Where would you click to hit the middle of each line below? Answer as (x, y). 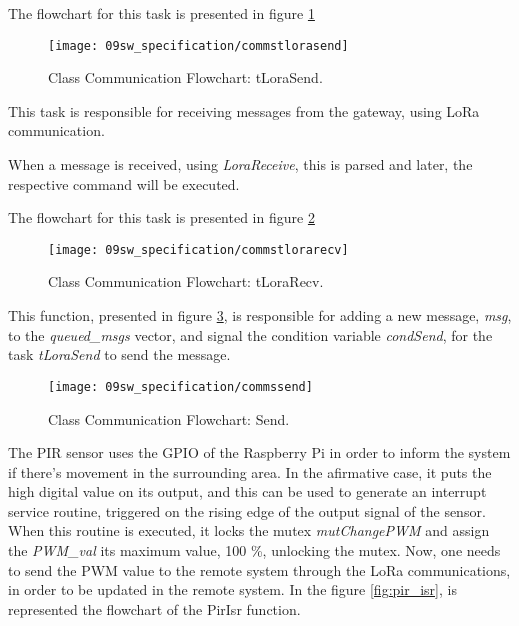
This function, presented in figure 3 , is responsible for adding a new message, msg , (260, 315)
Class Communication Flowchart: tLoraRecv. (186, 281)
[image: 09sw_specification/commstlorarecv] (198, 249)
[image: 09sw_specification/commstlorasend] (198, 45)
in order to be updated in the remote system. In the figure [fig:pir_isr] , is (232, 589)
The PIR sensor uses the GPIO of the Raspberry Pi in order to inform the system (259, 452)
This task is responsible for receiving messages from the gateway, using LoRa (244, 110)
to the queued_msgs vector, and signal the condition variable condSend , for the (250, 334)
